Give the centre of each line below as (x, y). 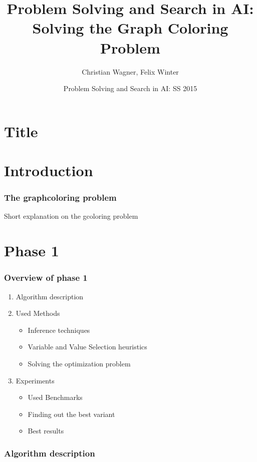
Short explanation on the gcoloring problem (71, 216)
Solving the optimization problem (79, 364)
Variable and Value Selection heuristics (87, 347)
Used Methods (38, 313)
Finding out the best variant (71, 414)
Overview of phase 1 (46, 278)
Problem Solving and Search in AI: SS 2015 (130, 88)
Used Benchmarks (55, 397)
